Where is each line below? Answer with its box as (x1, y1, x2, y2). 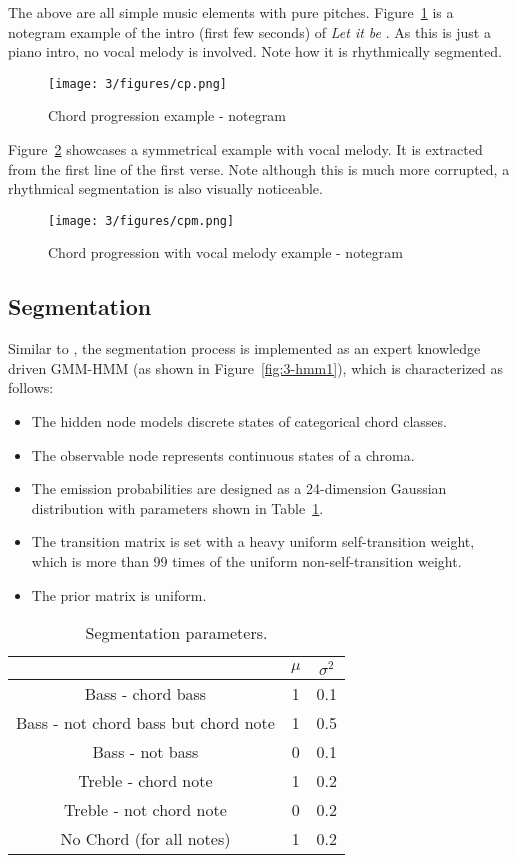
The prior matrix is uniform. (31, 584, 207, 605)
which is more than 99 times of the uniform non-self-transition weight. (31, 551, 462, 572)
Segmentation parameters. (85, 621, 268, 645)
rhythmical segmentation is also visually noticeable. (8, 178, 323, 199)
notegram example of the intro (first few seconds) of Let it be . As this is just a (8, 21, 491, 42)
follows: (8, 377, 54, 398)
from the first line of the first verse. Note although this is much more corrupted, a (8, 158, 510, 179)
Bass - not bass (92, 740, 199, 763)
